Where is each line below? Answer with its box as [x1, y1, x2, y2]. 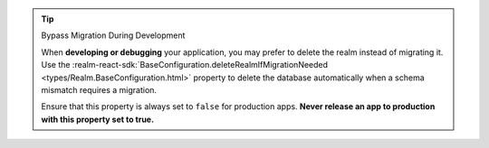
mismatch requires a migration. [41, 84, 158, 95]
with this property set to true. [41, 114, 154, 125]
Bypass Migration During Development [41, 30, 186, 41]
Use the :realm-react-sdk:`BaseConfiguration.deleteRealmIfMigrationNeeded [41, 60, 329, 70]
